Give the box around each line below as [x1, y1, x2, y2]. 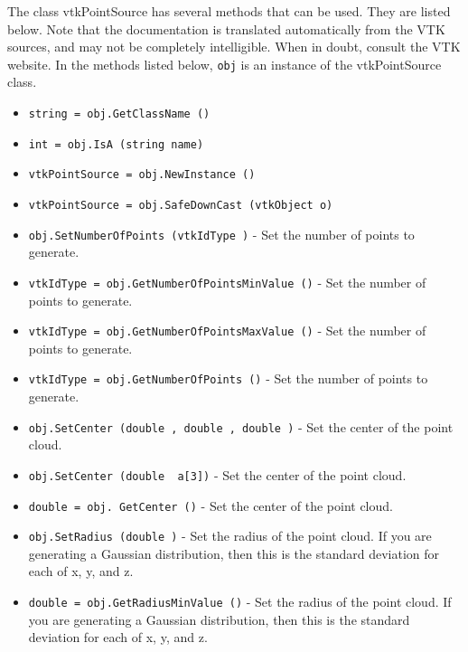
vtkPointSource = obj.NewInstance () [28, 168, 256, 182]
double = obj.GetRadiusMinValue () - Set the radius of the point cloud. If [28, 592, 452, 611]
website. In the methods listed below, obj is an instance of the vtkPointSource [7, 54, 442, 73]
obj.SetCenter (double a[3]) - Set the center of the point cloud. [28, 465, 407, 484]
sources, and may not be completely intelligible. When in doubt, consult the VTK [7, 37, 461, 56]
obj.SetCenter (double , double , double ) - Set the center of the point [28, 417, 454, 436]
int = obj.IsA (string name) [28, 137, 204, 151]
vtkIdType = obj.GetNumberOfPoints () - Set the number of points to [28, 369, 428, 388]
